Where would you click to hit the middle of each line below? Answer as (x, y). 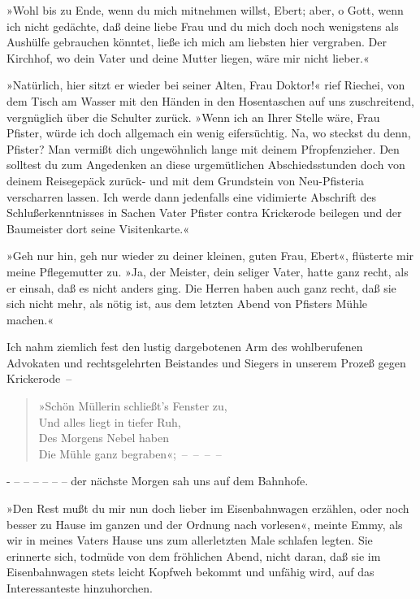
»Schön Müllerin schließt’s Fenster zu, (133, 406)
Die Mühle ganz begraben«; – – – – (130, 453)
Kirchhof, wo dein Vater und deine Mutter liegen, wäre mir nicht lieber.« (188, 57)
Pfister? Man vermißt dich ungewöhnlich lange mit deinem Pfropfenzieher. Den (203, 148)
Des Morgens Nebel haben (104, 438)
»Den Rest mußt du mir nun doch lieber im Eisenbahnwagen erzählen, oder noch (208, 508)
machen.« (30, 319)
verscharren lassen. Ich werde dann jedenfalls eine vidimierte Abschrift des (191, 196)
